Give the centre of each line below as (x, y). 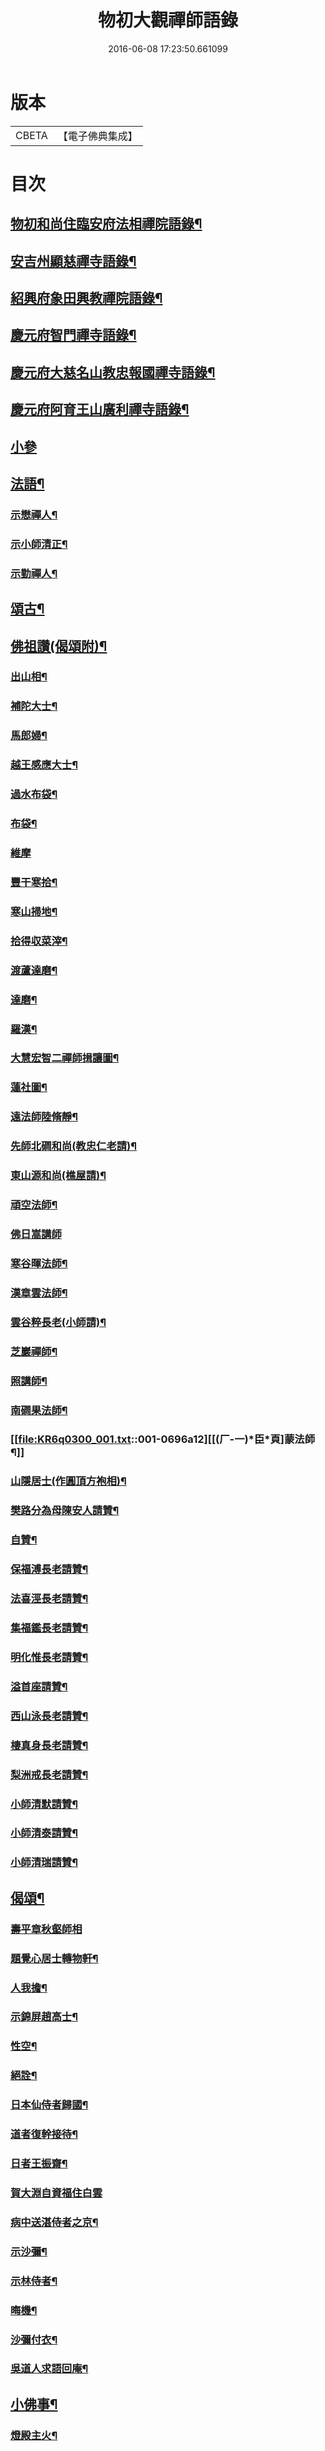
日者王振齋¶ (39, 2164)
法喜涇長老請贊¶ (49, 1599)
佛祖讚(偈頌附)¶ (59, 646)
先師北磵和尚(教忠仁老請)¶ (74, 1146)
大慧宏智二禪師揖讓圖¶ (65, 1058)
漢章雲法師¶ (39, 1293)
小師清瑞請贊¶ (44, 1863)
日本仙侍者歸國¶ (49, 2105)
